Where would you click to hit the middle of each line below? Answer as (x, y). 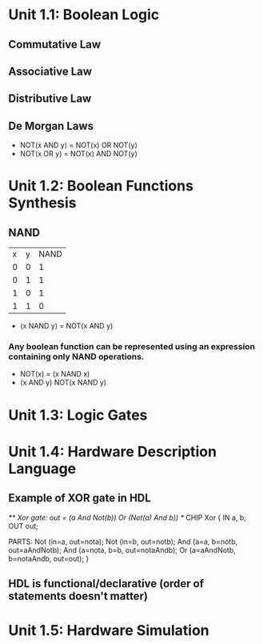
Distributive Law (50, 99)
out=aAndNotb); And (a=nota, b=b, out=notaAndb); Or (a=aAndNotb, (122, 549)
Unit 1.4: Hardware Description (113, 451)
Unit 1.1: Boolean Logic (84, 15)
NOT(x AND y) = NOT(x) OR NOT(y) (78, 145)
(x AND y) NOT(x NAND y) (63, 383)
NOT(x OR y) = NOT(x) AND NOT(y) (78, 154)
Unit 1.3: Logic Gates (78, 415)
